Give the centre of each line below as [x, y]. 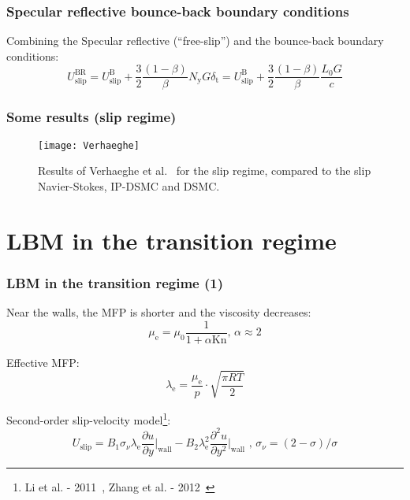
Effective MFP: [43, 362]
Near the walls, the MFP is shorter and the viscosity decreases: [159, 312]
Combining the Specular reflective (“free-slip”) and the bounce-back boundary [195, 41]
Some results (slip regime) [91, 117]
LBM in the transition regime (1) [115, 282]
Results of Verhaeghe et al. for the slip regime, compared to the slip [205, 170]
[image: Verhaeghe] [89, 145]
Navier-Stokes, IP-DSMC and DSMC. [129, 185]
